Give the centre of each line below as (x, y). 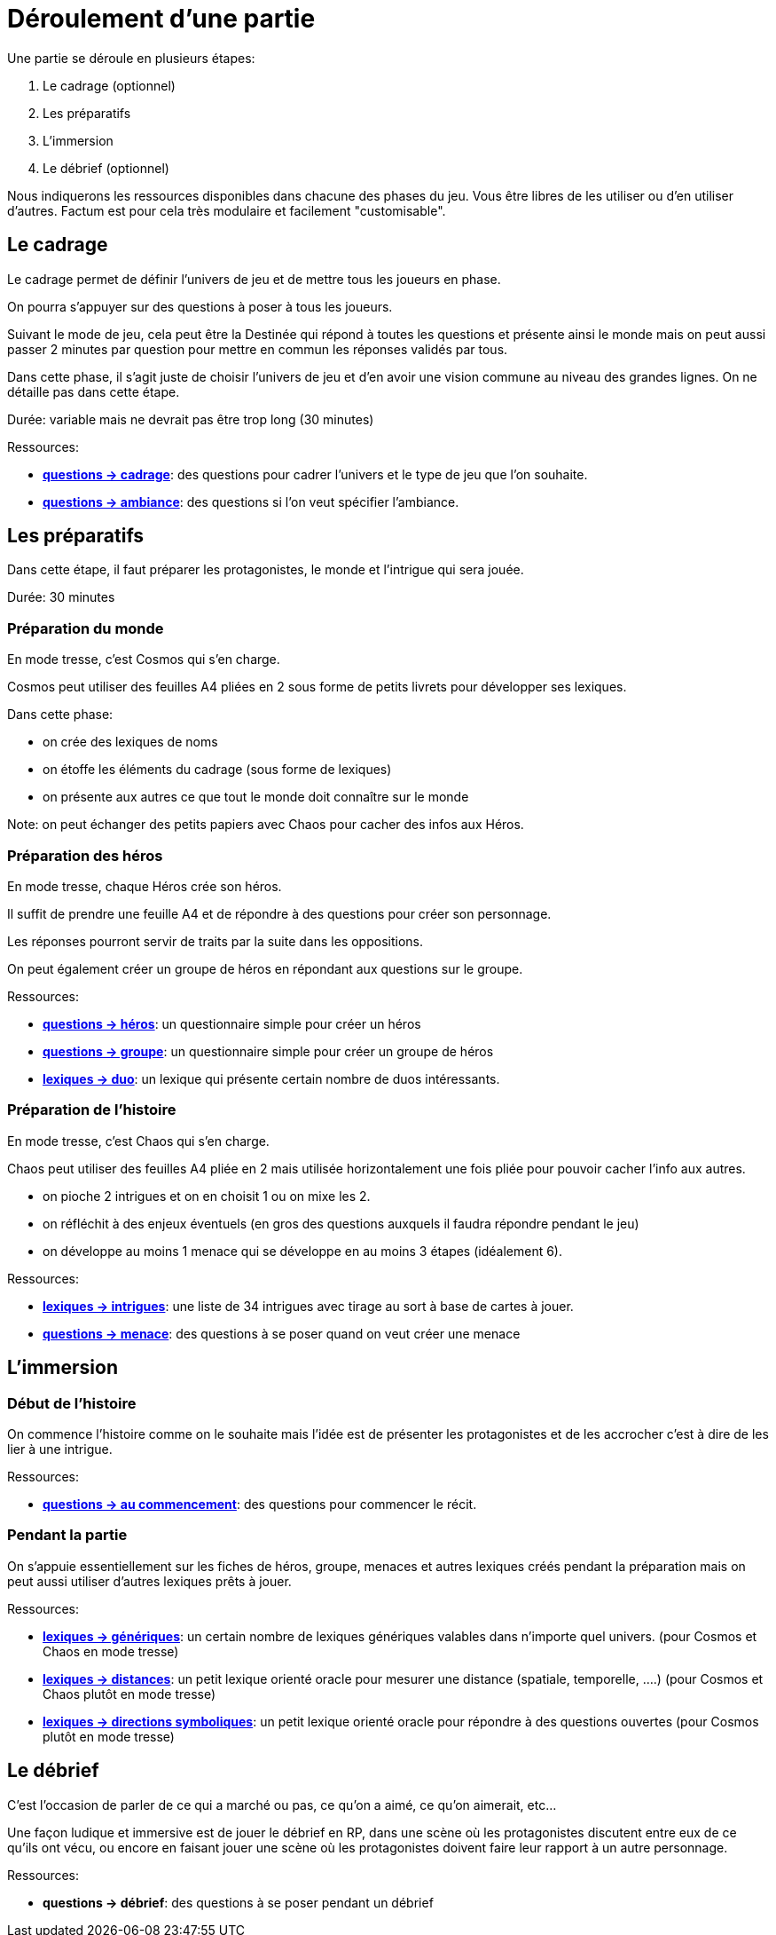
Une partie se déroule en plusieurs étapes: (131, 58)
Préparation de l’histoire (92, 1110)
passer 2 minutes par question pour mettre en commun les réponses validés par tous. (258, 349)
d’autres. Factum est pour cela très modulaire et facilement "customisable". (227, 210)
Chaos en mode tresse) (111, 1651)
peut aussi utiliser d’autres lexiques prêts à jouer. (149, 1581)
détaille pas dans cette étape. (94, 391)
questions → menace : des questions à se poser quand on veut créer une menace (282, 1333)
